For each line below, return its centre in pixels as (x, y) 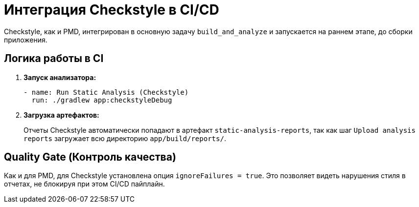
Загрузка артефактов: (61, 115)
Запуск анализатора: (60, 77)
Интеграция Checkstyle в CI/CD (112, 10)
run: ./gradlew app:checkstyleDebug (102, 100)
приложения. (26, 40)
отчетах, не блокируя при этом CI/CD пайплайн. (84, 184)
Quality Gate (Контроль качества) (90, 157)
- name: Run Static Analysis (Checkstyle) (106, 92)
